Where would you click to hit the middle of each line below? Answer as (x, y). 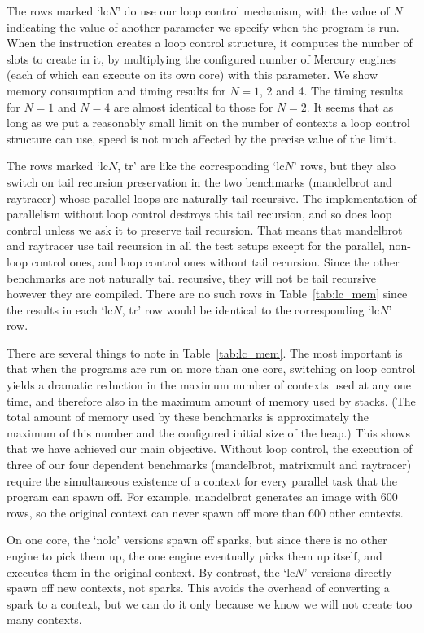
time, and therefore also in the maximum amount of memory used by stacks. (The (211, 400)
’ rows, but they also (345, 166)
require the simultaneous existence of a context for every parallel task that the (202, 480)
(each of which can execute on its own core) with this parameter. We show (192, 75)
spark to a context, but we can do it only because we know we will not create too (210, 603)
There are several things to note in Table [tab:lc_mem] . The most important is (205, 352)
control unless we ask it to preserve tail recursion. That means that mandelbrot (205, 229)
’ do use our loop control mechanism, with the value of (254, 11)
